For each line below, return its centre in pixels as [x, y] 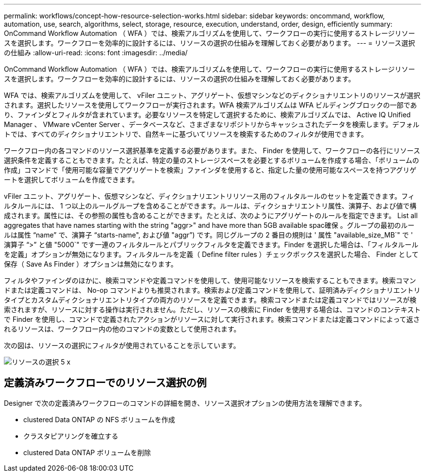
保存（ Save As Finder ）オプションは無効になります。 [91, 264]
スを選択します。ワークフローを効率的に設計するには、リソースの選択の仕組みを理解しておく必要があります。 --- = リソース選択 [210, 43]
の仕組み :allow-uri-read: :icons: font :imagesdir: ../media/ [96, 53]
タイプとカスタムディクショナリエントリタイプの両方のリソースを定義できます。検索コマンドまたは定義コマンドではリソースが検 [210, 300]
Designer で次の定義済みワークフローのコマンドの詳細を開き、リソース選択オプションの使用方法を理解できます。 [185, 403]
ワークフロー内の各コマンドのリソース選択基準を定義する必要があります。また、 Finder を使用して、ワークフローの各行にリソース [212, 151]
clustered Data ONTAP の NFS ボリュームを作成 [99, 419]
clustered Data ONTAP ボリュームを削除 [87, 452]
